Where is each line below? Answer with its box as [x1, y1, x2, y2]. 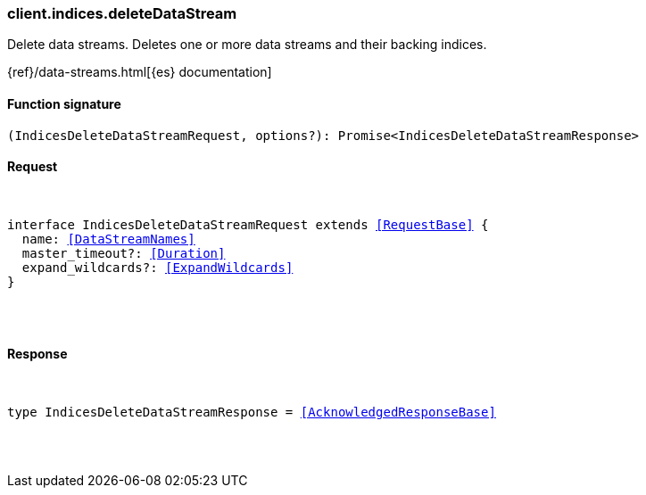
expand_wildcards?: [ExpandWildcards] [21, 260, 294, 275]
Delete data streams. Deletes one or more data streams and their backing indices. [7, 37, 487, 53]
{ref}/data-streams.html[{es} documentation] [7, 64, 272, 80]
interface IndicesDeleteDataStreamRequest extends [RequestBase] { [7, 217, 489, 232]
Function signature [7, 95, 121, 111]
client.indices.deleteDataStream [7, 4, 237, 22]
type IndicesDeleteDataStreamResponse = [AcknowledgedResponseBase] [7, 405, 496, 420]
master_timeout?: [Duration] [21, 245, 226, 260]
